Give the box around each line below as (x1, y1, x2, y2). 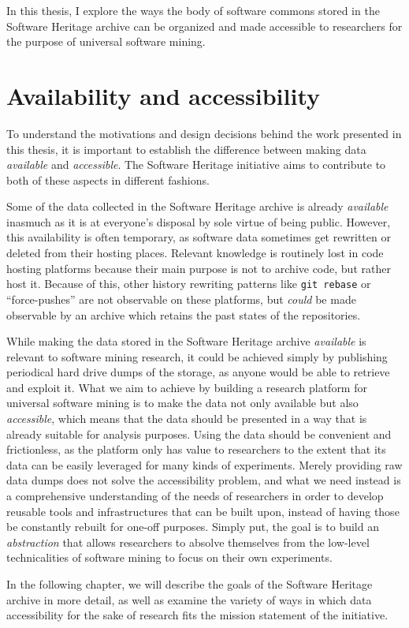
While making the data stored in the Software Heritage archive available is (6, 333, 366, 350)
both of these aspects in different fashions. (6, 171, 210, 188)
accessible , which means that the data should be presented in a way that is (6, 410, 367, 427)
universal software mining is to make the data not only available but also (6, 394, 359, 411)
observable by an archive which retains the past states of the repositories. (6, 306, 361, 323)
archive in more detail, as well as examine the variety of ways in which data (6, 591, 372, 607)
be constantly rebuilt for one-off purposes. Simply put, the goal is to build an (6, 518, 379, 535)
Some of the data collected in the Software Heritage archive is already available (6, 198, 389, 215)
